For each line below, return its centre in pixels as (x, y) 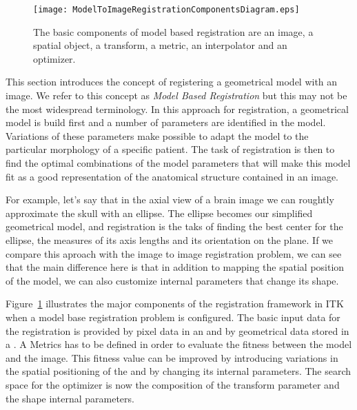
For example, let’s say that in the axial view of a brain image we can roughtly (170, 199)
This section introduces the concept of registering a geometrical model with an (172, 82)
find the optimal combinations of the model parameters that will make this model (178, 163)
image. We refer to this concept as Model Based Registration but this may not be (176, 95)
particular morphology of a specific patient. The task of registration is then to (170, 149)
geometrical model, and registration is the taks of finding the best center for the (174, 226)
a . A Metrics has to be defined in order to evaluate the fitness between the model (179, 344)
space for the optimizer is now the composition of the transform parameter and (173, 384)
